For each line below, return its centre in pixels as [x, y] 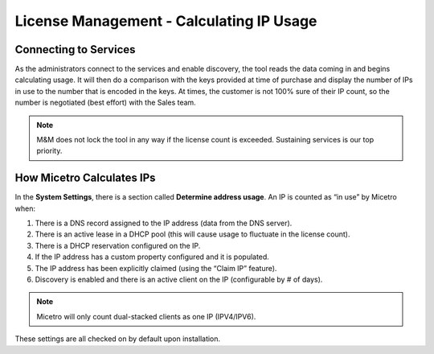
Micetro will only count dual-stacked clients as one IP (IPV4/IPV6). [146, 316]
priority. [49, 151]
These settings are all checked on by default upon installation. [118, 339]
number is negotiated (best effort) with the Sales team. [105, 103]
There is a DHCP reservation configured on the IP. [118, 245]
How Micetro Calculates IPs [85, 178]
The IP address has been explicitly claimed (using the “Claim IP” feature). [156, 268]
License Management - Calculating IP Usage [166, 21]
